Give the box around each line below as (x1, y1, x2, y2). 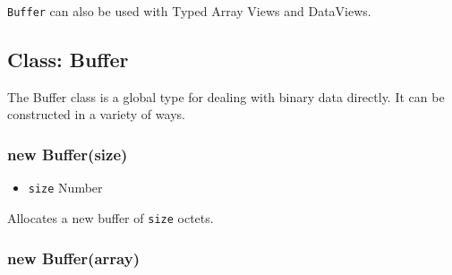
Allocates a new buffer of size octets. (7, 208, 214, 227)
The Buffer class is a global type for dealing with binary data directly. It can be (7, 87, 445, 106)
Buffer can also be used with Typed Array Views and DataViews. (7, 2, 371, 20)
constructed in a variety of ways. (7, 105, 185, 124)
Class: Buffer (7, 46, 129, 73)
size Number (28, 178, 103, 197)
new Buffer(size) (7, 142, 128, 165)
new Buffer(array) (7, 246, 140, 269)
